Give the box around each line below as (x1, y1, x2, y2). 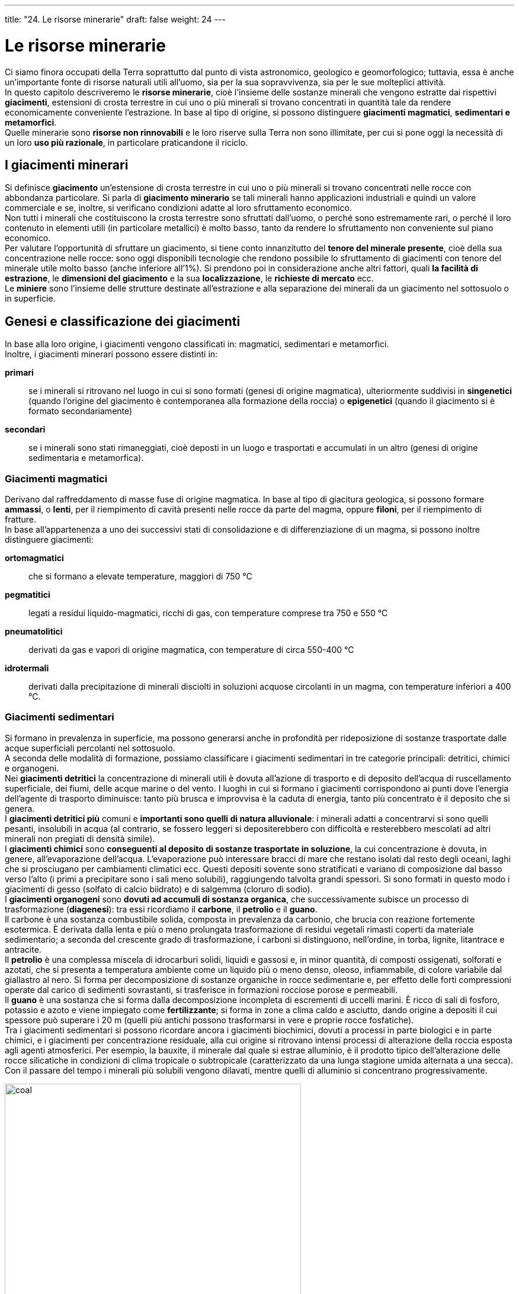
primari (5, 367, 34, 378)
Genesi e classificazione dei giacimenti (5, 313, 241, 329)
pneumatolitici (5, 626, 63, 636)
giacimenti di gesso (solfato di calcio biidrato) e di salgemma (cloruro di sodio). (5, 883, 313, 894)
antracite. (5, 944, 41, 955)
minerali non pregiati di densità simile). (5, 833, 155, 844)
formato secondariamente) (28, 406, 133, 417)
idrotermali (5, 662, 49, 673)
